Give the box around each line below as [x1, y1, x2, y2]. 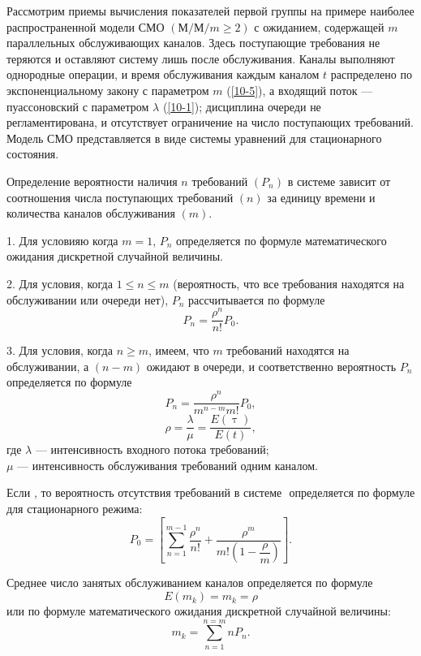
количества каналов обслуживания [6, 205, 175, 222]
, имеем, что [148, 342, 209, 359]
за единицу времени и [267, 188, 376, 205]
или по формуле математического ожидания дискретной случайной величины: [6, 602, 391, 619]
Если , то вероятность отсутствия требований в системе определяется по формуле [6, 484, 415, 501]
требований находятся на [226, 342, 350, 359]
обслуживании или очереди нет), [6, 291, 169, 308]
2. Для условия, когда [6, 274, 113, 291]
